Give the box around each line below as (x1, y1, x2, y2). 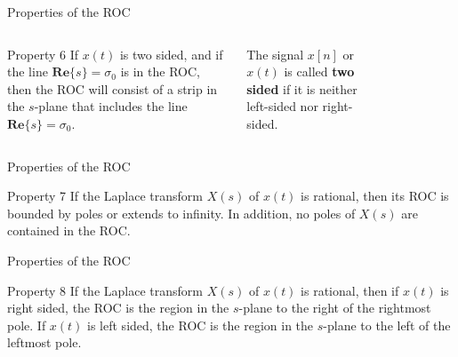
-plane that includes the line (34, 97, 188, 115)
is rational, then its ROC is (301, 186, 449, 205)
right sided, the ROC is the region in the (7, 298, 229, 317)
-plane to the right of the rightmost (238, 298, 431, 317)
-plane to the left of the (323, 315, 451, 334)
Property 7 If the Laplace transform (7, 186, 203, 205)
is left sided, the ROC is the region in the (87, 315, 314, 334)
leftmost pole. (7, 333, 82, 352)
